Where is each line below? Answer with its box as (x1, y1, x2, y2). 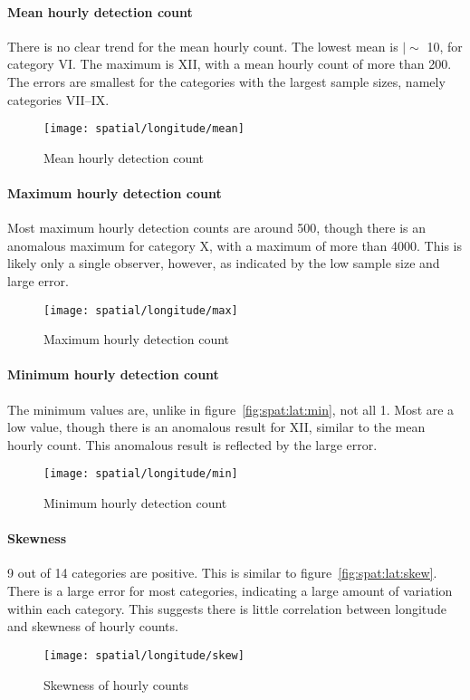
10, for (427, 36, 463, 55)
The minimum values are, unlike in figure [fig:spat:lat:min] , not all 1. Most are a (7, 399, 455, 418)
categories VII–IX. (7, 90, 110, 109)
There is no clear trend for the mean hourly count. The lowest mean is (7, 36, 398, 55)
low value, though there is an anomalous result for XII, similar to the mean (7, 417, 426, 436)
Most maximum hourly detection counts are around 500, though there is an (7, 218, 427, 237)
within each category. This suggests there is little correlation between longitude (7, 599, 447, 618)
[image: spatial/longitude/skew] (43, 648, 245, 662)
